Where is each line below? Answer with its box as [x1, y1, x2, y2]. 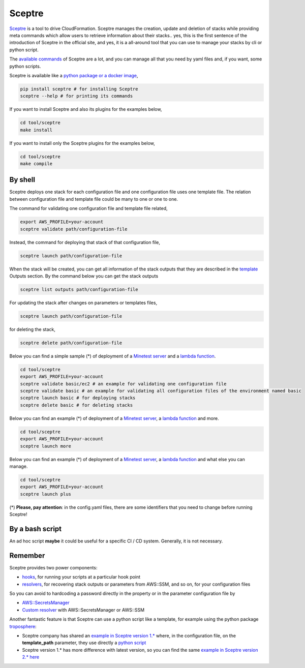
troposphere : [9, 623, 37, 629]
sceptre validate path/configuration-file [20, 226, 128, 232]
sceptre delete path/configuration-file [20, 340, 122, 346]
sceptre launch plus [20, 491, 71, 497]
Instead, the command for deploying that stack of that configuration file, [9, 239, 160, 245]
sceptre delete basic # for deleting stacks [20, 402, 133, 408]
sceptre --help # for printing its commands [20, 93, 133, 99]
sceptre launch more [20, 443, 71, 449]
